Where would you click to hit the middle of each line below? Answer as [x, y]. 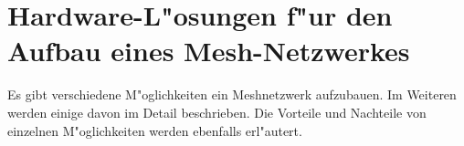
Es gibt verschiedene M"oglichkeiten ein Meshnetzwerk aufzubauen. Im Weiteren [232, 94]
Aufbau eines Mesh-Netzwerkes [209, 51]
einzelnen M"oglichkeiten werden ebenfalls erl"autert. [155, 130]
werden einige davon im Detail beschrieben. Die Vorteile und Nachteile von [217, 112]
